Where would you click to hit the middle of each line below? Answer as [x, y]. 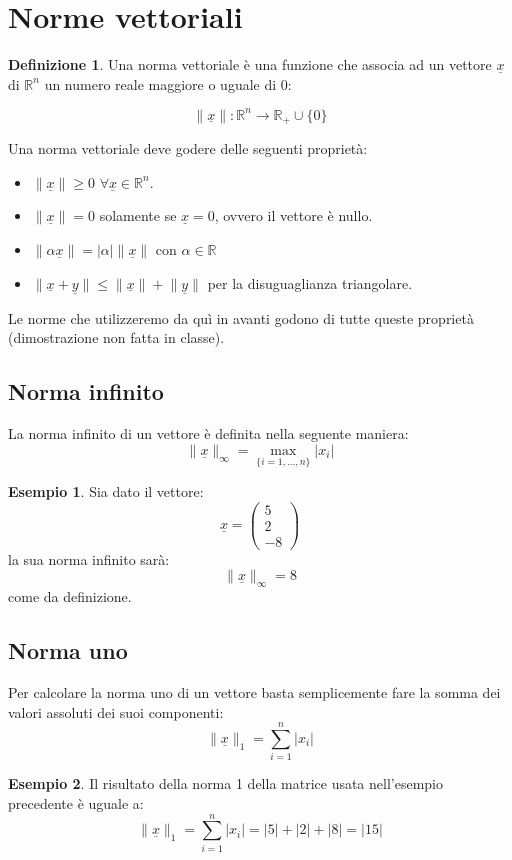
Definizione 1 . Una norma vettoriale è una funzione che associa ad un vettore [250, 64]
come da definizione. [70, 596]
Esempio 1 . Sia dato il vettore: [106, 491]
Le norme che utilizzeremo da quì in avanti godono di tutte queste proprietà [241, 317]
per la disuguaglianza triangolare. [310, 282]
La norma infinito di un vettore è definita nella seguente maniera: [208, 433]
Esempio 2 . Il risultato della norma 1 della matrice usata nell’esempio [225, 783]
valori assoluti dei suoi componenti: [116, 711]
